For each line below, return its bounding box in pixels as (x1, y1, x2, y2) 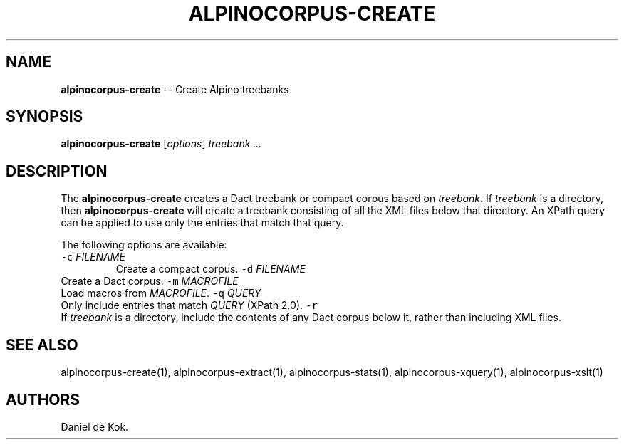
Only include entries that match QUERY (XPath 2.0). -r (61, 299, 318, 312)
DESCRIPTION (6, 162, 108, 180)
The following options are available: (61, 239, 227, 251)
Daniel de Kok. (61, 420, 129, 433)
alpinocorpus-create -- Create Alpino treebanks (61, 83, 289, 95)
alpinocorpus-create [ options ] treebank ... (61, 137, 262, 150)
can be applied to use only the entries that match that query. (61, 216, 344, 229)
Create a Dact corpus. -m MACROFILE (61, 275, 239, 288)
